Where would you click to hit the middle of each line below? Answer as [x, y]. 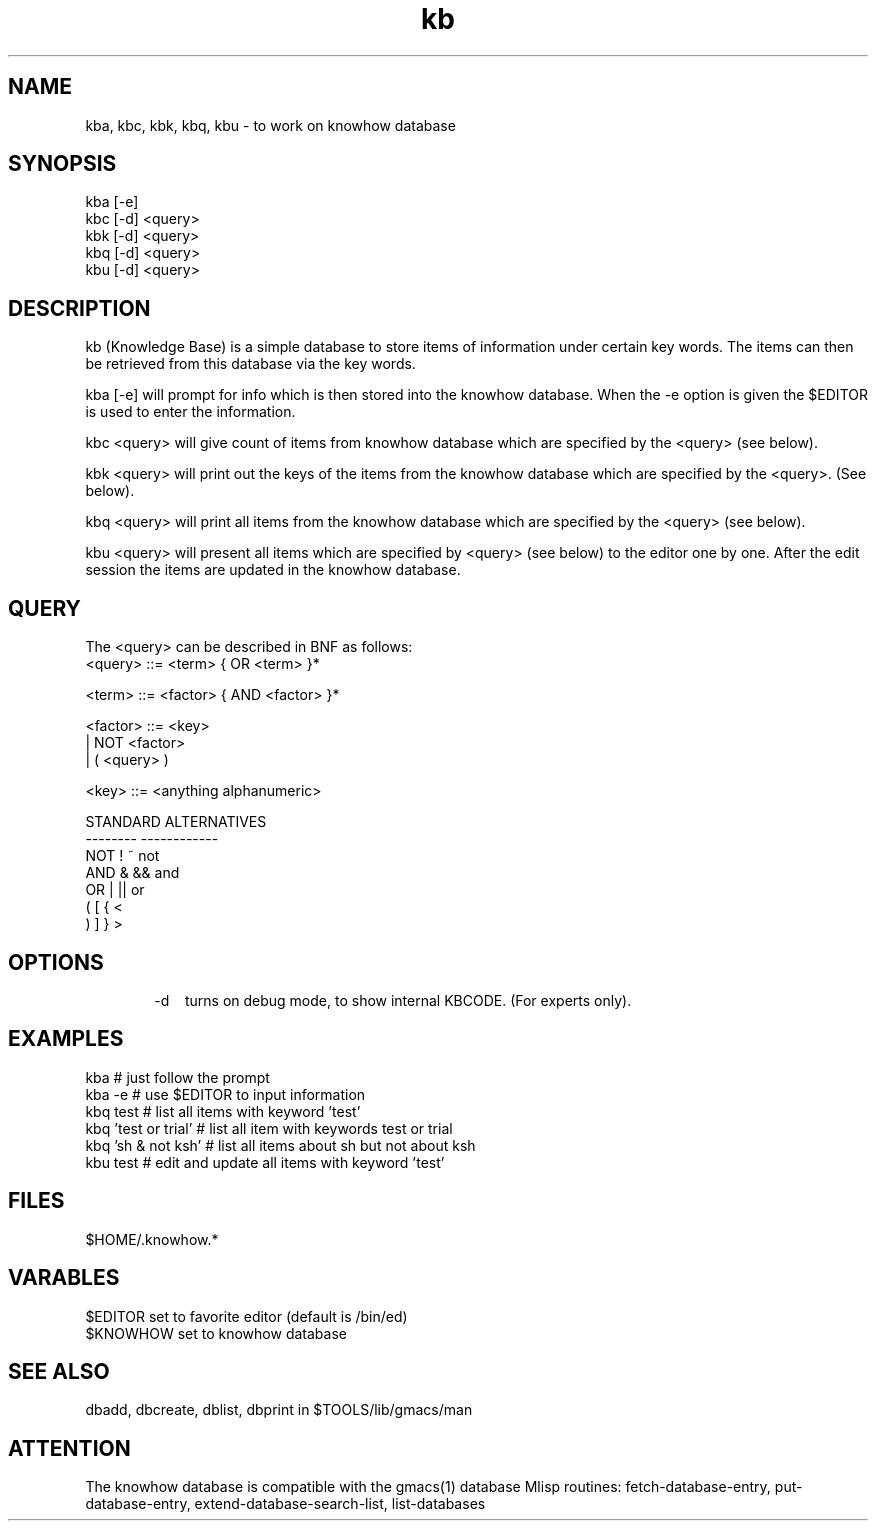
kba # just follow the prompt [177, 1077]
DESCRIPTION [79, 308]
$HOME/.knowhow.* [152, 1239]
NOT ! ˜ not [122, 856]
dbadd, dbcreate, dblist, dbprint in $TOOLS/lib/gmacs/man [279, 1410]
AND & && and [132, 873]
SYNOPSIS [62, 164]
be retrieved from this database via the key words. [250, 364]
